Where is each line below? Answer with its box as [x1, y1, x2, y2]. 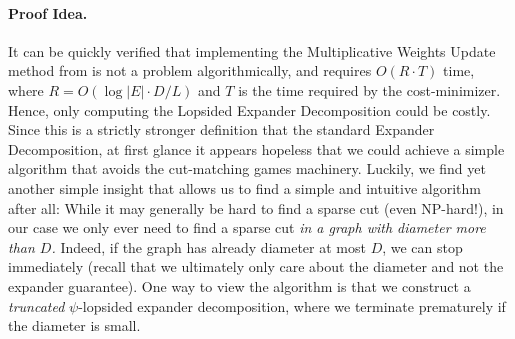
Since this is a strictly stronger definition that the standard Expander [8, 119, 435, 140]
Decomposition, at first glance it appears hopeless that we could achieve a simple [8, 138, 505, 159]
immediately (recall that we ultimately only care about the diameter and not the [8, 256, 504, 277]
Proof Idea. [8, 2, 88, 23]
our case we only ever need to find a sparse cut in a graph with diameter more [8, 217, 486, 238]
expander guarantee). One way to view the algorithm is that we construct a [8, 275, 471, 296]
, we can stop [382, 236, 463, 257]
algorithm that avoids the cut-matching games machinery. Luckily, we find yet [8, 158, 486, 179]
